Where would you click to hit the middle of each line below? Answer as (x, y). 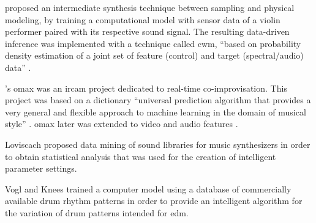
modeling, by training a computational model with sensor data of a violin (143, 19)
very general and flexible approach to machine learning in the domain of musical (156, 112)
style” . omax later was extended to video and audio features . (122, 124)
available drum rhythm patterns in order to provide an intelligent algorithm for (154, 201)
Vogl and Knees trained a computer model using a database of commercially (148, 188)
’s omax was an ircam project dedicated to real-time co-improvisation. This (146, 88)
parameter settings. (41, 168)
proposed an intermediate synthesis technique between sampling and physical (150, 7)
